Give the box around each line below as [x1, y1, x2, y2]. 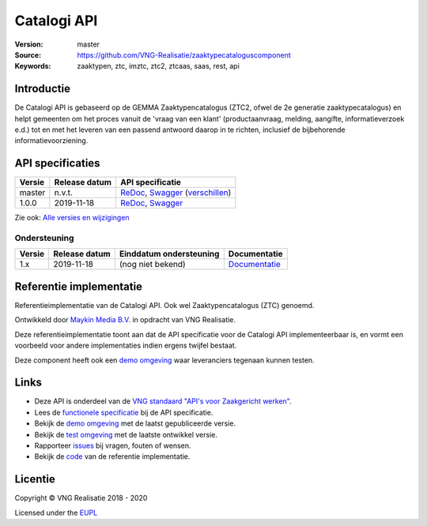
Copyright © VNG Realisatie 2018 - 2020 [14, 494, 148, 503]
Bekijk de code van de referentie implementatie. [34, 452, 191, 461]
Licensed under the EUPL [14, 508, 98, 517]
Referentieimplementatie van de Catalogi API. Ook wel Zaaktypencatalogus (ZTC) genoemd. [14, 300, 315, 310]
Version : [14, 39, 43, 49]
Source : [14, 50, 42, 59]
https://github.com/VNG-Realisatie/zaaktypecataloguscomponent [77, 50, 292, 59]
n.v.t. [54, 187, 73, 198]
